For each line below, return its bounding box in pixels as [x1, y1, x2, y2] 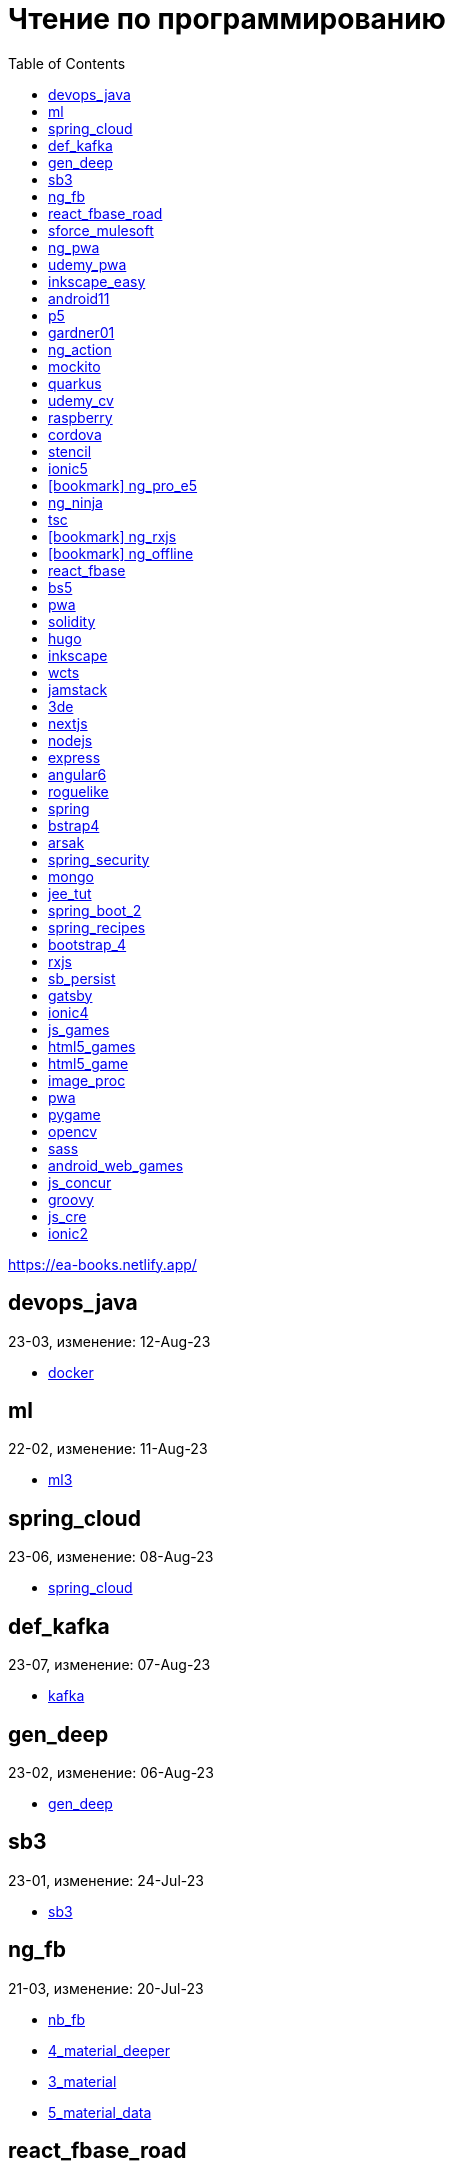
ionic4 [48, 1003, 89, 1021]
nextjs [48, 714, 88, 732]
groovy [48, 1190, 94, 1208]
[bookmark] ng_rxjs [48, 527, 177, 545]
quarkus [48, 374, 102, 392]
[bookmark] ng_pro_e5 [48, 476, 198, 494]
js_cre [48, 1207, 87, 1225]
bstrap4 [48, 816, 100, 834]
